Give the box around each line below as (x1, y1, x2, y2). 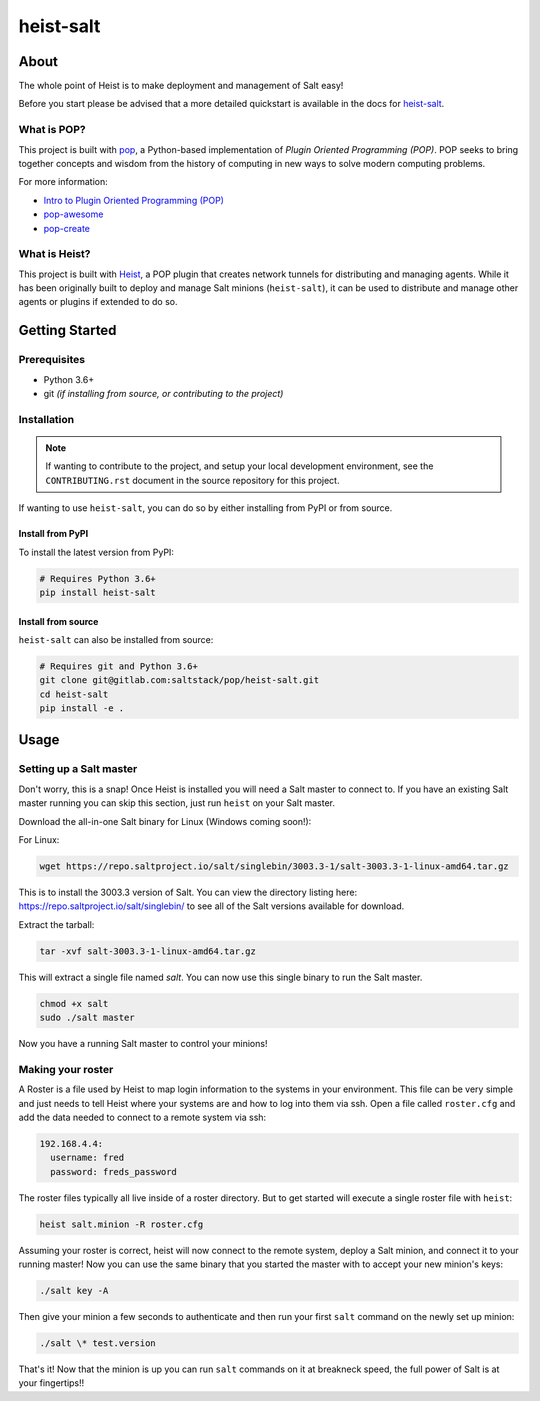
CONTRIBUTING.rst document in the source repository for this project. (45, 474, 340, 486)
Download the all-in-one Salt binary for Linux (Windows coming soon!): (18, 815, 312, 827)
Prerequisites (18, 353, 85, 367)
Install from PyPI (18, 528, 89, 540)
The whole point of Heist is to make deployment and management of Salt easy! (18, 80, 344, 92)
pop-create (43, 222, 90, 234)
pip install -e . (39, 703, 125, 714)
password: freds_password (50, 1166, 177, 1177)
